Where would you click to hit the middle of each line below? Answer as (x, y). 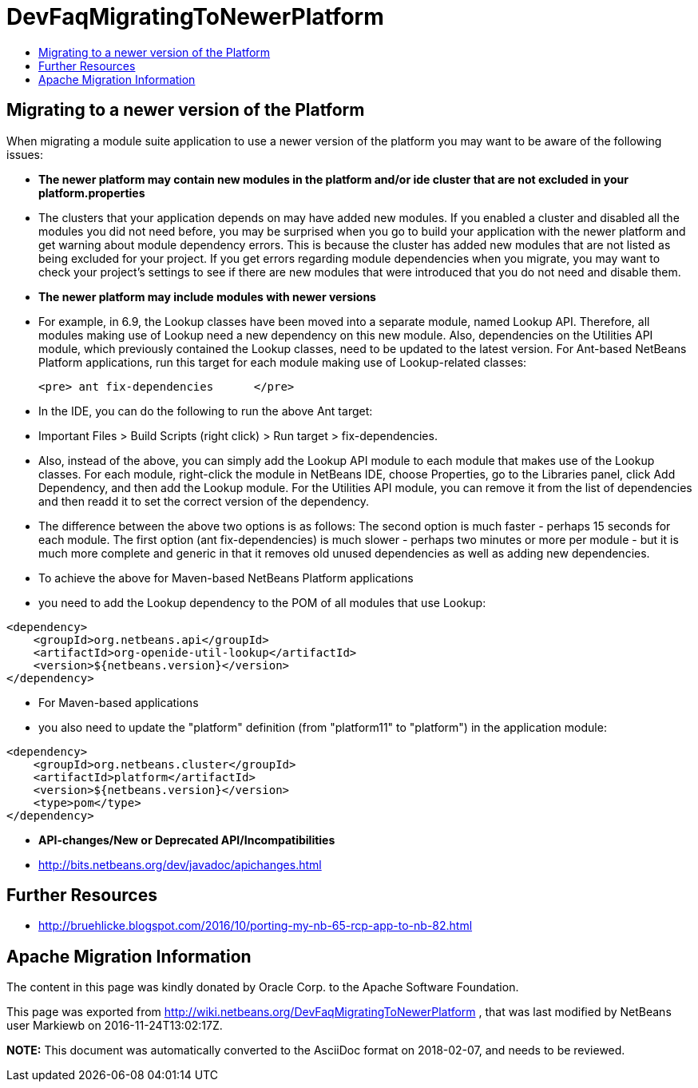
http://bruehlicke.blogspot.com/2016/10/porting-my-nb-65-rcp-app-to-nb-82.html (256, 926)
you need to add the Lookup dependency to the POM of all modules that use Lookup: (262, 602)
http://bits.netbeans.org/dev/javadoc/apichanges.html (180, 864)
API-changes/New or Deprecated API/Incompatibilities (187, 840)
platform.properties (92, 193)
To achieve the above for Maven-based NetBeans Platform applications (226, 578)
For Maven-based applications (119, 702)
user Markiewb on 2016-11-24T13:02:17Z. (115, 1026)
